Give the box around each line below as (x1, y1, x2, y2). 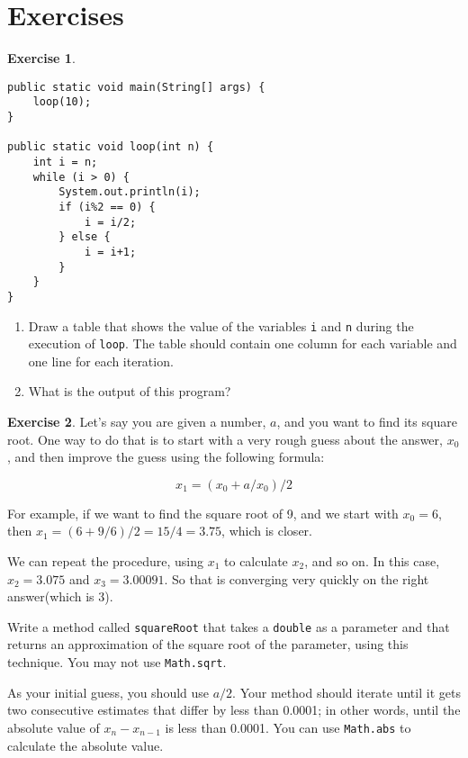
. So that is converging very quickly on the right (164, 569, 429, 588)
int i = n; (32, 156, 98, 168)
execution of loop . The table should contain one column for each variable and (28, 334, 457, 353)
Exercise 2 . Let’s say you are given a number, (7, 412, 266, 431)
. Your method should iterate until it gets (232, 682, 461, 701)
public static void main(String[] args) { (7, 80, 265, 94)
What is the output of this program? (28, 382, 231, 401)
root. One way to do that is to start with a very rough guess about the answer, (7, 429, 443, 448)
